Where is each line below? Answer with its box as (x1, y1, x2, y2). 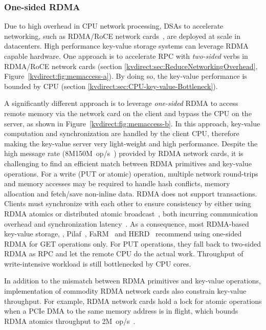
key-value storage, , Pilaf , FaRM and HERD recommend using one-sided (4, 228, 242, 239)
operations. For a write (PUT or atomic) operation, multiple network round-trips (4, 168, 258, 179)
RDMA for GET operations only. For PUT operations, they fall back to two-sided (4, 238, 261, 249)
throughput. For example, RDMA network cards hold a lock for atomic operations (4, 295, 262, 306)
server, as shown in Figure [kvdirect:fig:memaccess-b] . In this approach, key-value (4, 118, 260, 128)
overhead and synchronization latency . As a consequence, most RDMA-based (4, 218, 249, 229)
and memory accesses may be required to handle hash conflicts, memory (4, 178, 230, 189)
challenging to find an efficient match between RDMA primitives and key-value (4, 158, 252, 168)
